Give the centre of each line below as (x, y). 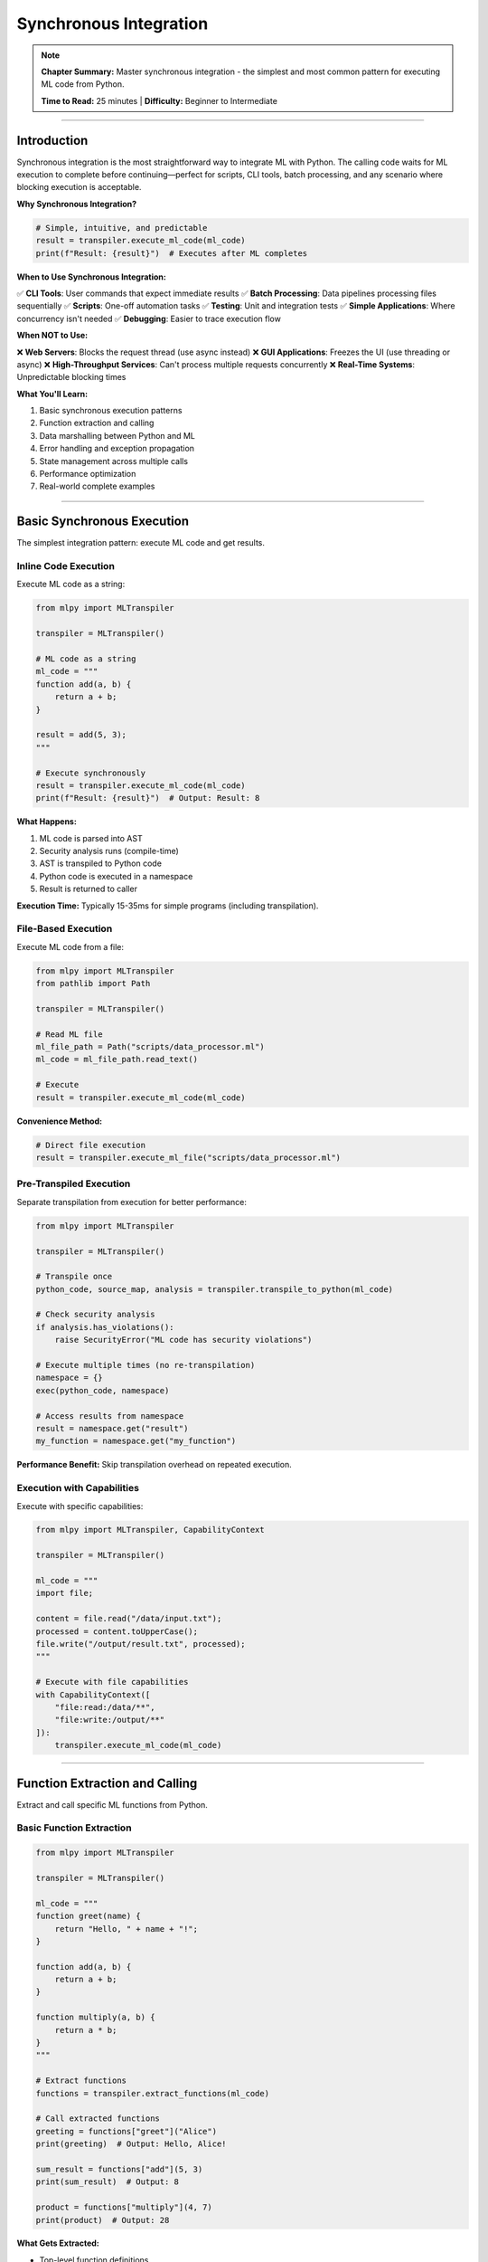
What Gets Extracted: (58, 2243)
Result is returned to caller (88, 889)
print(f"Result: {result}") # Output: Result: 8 (148, 798)
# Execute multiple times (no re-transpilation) (145, 1365)
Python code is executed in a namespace (116, 876)
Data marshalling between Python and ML (117, 435)
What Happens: (47, 822)
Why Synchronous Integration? (77, 204)
